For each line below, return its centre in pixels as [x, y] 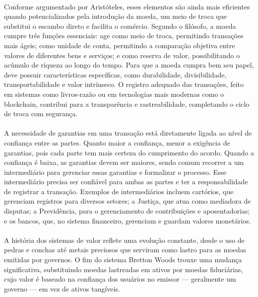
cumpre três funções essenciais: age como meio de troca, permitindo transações [124, 36]
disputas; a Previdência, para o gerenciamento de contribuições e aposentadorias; [127, 211]
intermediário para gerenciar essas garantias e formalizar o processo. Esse [115, 172]
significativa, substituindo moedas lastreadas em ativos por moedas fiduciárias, [124, 269]
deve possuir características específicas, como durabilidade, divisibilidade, [115, 74]
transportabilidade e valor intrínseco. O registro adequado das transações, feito [124, 84]
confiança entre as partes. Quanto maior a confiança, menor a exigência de [117, 142]
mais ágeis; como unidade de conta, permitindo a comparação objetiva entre [120, 45]
